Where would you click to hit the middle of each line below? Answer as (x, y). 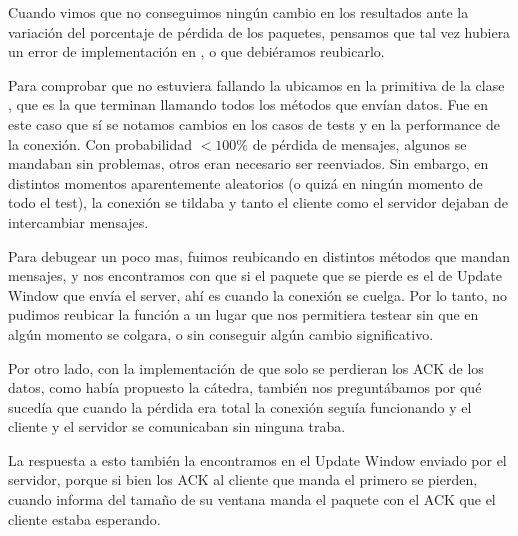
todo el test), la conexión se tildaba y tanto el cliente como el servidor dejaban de (258, 202)
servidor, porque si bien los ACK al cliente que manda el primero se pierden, (243, 479)
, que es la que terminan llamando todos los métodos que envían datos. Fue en (248, 104)
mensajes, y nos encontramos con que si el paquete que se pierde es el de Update (255, 275)
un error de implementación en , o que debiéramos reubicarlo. (196, 51)
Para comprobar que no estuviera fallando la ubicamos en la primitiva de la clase (256, 84)
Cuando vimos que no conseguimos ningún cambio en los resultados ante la (238, 12)
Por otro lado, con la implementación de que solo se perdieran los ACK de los (246, 367)
